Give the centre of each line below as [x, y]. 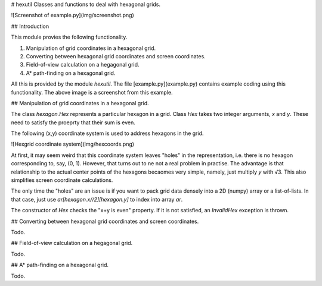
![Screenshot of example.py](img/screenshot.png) [72, 15]
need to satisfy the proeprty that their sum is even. [73, 122]
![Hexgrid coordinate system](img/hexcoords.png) [72, 144]
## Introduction [30, 26]
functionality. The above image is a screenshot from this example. [92, 92]
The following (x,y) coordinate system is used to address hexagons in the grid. [107, 133]
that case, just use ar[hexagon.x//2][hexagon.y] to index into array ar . [97, 199]
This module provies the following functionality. [69, 37]
